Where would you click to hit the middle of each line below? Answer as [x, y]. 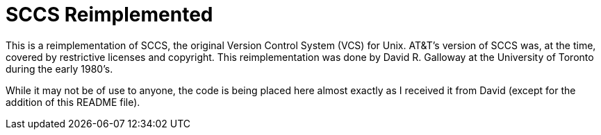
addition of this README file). [73, 102]
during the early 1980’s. [59, 69]
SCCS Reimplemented [109, 15]
